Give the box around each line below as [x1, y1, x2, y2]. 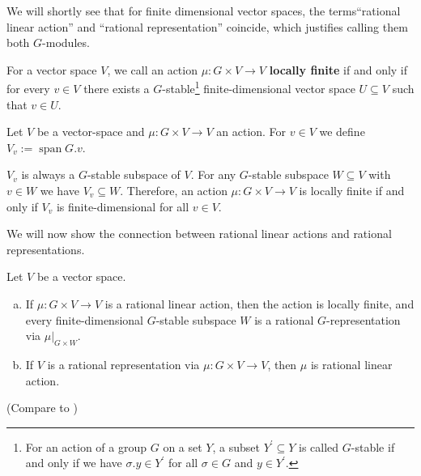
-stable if [351, 438, 395, 455]
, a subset [212, 438, 260, 455]
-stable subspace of [87, 166, 181, 183]
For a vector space [6, 61, 97, 78]
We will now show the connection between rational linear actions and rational [6, 225, 392, 242]
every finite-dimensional [25, 311, 143, 328]
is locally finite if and [299, 182, 405, 198]
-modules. [42, 34, 90, 51]
